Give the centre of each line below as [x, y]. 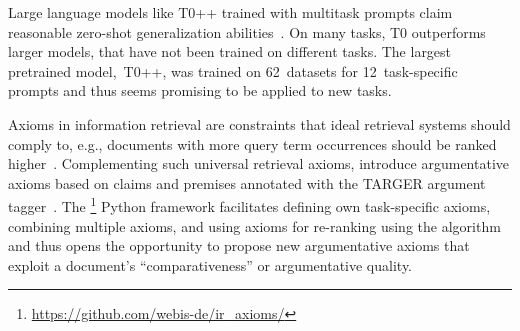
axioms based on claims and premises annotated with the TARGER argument [247, 182]
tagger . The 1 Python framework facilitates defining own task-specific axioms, [249, 204]
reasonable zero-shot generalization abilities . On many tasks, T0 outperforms [247, 31]
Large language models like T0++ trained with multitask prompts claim [230, 12]
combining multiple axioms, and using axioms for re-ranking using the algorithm [254, 225]
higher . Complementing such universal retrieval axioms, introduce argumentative [258, 163]
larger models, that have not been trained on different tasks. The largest [230, 51]
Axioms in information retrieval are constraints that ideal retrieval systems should [259, 123]
